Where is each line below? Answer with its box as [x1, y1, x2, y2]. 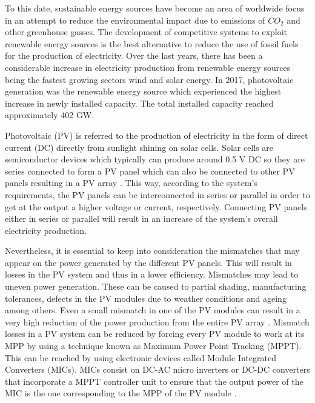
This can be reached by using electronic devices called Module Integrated [5, 351, 276, 364]
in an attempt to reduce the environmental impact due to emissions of [5, 13, 265, 26]
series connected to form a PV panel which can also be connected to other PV [5, 164, 295, 177]
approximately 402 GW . [5, 108, 94, 121]
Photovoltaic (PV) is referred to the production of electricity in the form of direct [5, 128, 308, 141]
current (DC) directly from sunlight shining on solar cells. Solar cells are [5, 141, 274, 153]
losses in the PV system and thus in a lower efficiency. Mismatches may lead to [5, 268, 299, 281]
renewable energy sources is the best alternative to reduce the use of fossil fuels [5, 37, 299, 50]
